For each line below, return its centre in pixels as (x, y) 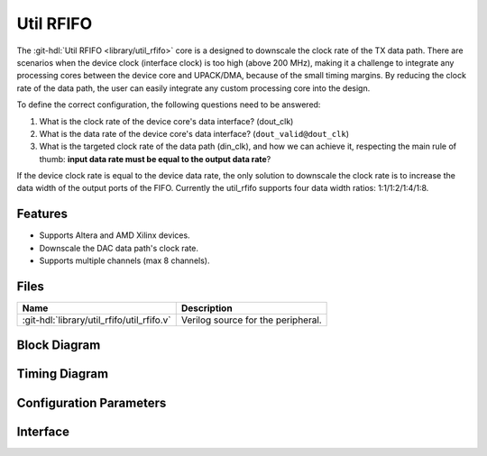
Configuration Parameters (92, 402)
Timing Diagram (62, 374)
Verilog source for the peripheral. (251, 320)
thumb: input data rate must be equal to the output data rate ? (155, 159)
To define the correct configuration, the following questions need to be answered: (169, 105)
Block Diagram (59, 346)
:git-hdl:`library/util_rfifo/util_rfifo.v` (96, 320)
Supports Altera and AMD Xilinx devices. (115, 235)
